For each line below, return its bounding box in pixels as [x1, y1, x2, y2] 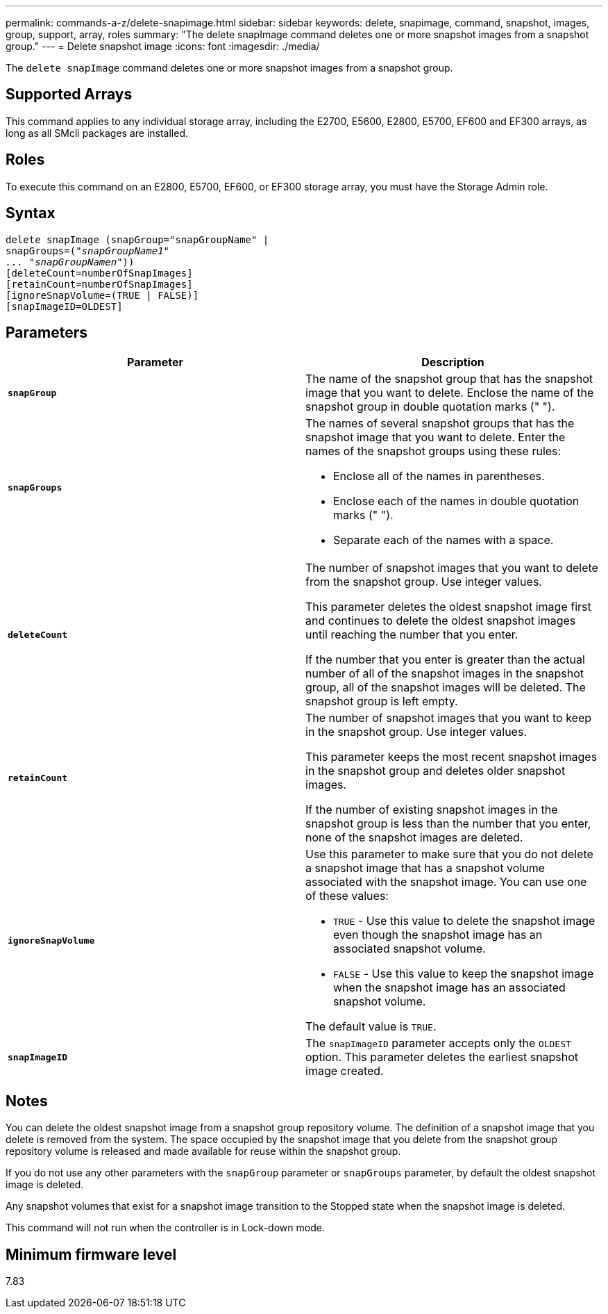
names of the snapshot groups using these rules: [305, 444, 561, 459]
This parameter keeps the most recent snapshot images [305, 750, 598, 764]
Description [421, 355, 484, 370]
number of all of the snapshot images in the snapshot [305, 666, 584, 681]
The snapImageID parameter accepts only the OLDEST [305, 1036, 571, 1051]
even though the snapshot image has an [333, 928, 543, 942]
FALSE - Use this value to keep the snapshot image [333, 967, 594, 981]
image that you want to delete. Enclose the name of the [305, 386, 594, 400]
